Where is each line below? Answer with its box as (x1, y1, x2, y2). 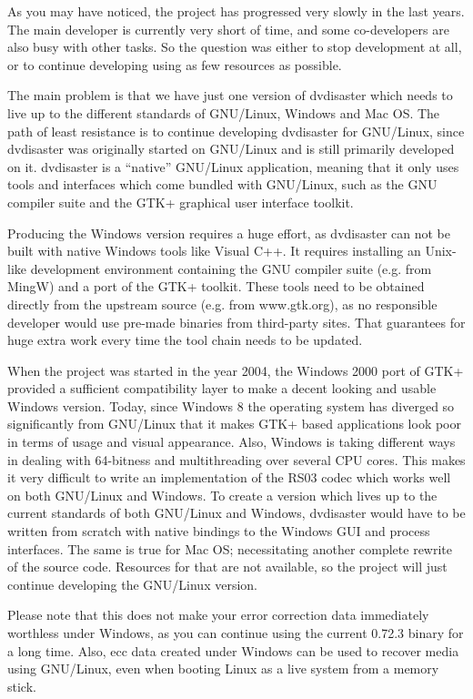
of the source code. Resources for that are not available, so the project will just (7, 557, 448, 576)
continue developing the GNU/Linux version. (7, 574, 257, 593)
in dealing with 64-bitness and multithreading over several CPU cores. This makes (7, 450, 466, 469)
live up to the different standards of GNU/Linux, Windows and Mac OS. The (7, 103, 440, 122)
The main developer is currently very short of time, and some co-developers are (7, 19, 449, 38)
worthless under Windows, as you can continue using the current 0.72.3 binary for (7, 623, 464, 642)
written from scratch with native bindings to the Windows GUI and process (7, 522, 430, 541)
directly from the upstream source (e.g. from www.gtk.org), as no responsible (7, 294, 438, 313)
